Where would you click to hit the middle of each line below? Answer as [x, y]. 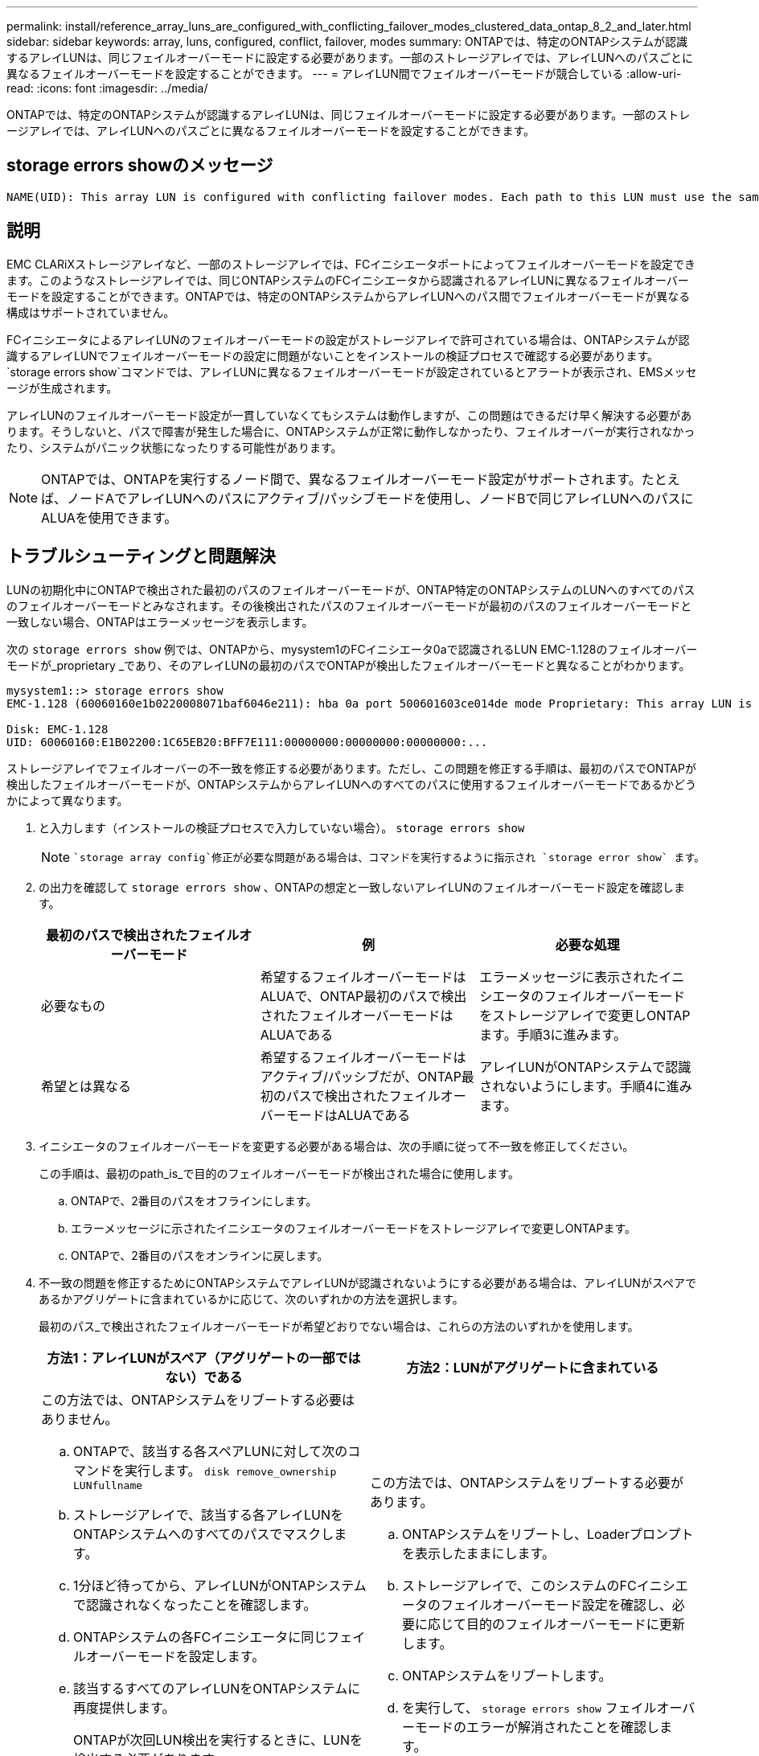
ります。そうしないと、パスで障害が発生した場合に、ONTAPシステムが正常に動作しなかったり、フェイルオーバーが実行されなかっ [351, 431]
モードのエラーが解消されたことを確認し [537, 1727]
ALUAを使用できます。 [109, 517]
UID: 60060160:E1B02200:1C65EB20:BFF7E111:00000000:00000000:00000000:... [247, 742]
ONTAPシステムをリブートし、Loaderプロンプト [548, 1534]
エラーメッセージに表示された [569, 976]
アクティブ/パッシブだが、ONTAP [361, 1076]
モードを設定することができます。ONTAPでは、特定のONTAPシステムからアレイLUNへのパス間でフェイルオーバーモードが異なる [349, 296]
